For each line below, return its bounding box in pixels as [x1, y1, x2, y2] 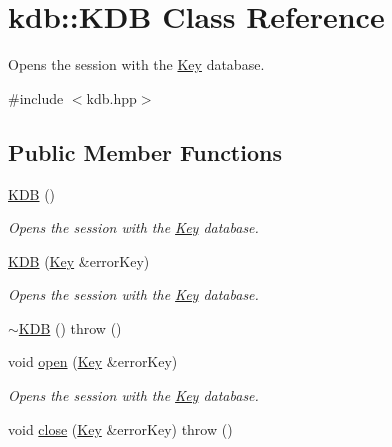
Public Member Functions [8, 136, 282, 167]
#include [8, 87, 64, 108]
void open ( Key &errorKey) [8, 351, 178, 372]
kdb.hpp [86, 87, 137, 108]
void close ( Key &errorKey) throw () [8, 418, 233, 439]
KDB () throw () [18, 317, 122, 338]
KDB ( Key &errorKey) [8, 250, 150, 271]
